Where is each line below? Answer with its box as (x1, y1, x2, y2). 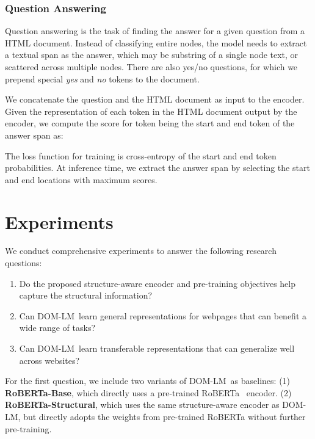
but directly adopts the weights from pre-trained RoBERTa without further (23, 410, 306, 423)
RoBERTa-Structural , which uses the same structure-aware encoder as (5, 398, 280, 411)
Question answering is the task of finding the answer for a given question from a (5, 24, 305, 37)
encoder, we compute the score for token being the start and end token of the (5, 117, 295, 129)
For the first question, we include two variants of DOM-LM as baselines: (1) (5, 374, 291, 387)
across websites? (19, 354, 80, 366)
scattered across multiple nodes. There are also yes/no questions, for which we (5, 60, 298, 73)
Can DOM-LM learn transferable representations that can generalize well (19, 342, 295, 355)
